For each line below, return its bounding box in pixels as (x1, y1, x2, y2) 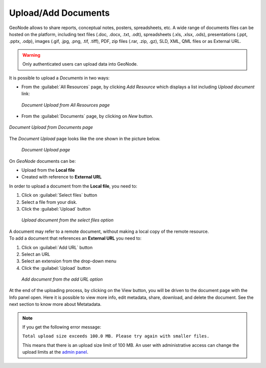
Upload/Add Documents (9, 7, 110, 18)
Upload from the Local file (21, 167, 75, 173)
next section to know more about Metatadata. (9, 301, 102, 307)
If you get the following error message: (22, 324, 101, 330)
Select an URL (21, 251, 50, 257)
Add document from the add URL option (21, 276, 103, 282)
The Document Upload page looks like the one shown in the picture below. (9, 136, 161, 142)
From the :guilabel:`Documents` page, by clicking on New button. (21, 113, 154, 119)
